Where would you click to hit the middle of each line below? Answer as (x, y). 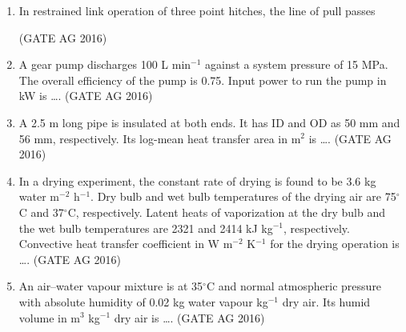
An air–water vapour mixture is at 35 (111, 286)
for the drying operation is (335, 244)
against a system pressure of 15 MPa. (297, 64)
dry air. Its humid (326, 301)
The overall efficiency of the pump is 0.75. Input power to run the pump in (203, 80)
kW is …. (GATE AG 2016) (86, 96)
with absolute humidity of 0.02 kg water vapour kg (143, 301)
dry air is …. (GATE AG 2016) (189, 317)
